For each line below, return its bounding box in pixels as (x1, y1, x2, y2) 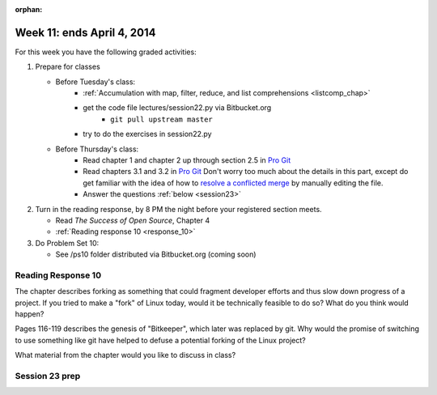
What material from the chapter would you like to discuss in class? (15, 350, 236, 360)
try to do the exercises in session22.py (83, 130, 212, 139)
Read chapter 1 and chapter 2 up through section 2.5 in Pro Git (83, 155, 291, 165)
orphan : (15, 5, 43, 14)
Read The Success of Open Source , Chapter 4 (55, 215, 210, 225)
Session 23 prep (15, 371, 81, 382)
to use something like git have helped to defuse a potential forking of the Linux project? (15, 335, 307, 345)
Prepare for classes (35, 62, 100, 72)
